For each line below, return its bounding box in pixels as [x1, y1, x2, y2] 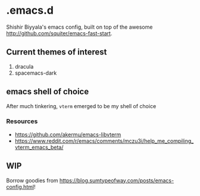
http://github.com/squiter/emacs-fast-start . [6, 29, 112, 36]
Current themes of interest [6, 47, 107, 57]
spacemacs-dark [14, 69, 57, 76]
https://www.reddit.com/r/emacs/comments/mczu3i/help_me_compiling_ [14, 137, 194, 144]
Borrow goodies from [6, 177, 58, 184]
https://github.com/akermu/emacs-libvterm [14, 131, 121, 138]
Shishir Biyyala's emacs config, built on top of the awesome [6, 23, 153, 30]
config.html [6, 183, 35, 190]
